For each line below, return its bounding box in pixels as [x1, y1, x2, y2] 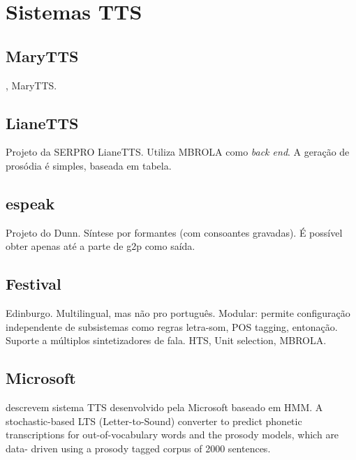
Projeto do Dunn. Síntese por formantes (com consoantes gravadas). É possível [6, 225, 343, 239]
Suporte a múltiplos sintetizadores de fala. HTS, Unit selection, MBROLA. [6, 333, 327, 348]
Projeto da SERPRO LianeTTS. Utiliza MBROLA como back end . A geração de [6, 144, 350, 159]
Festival [6, 273, 61, 295]
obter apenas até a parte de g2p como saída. [6, 239, 195, 253]
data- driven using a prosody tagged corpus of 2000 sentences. [6, 440, 271, 455]
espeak [6, 192, 55, 214]
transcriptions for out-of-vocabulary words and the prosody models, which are [6, 427, 339, 442]
